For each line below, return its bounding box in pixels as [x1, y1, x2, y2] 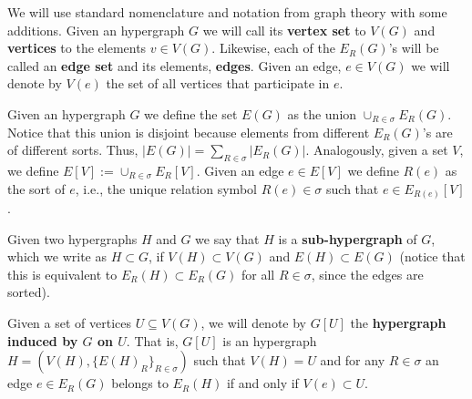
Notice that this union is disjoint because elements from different [7, 122, 370, 141]
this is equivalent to [7, 264, 118, 283]
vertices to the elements [7, 38, 147, 57]
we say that [195, 229, 260, 248]
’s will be [388, 38, 439, 57]
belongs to [111, 373, 169, 393]
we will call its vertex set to [202, 20, 366, 39]
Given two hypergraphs [7, 229, 138, 248]
